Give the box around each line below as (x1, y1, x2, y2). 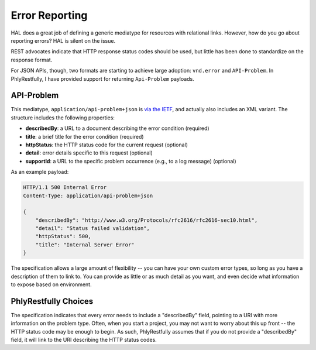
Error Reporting (11, 9, 88, 22)
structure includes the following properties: (11, 114, 115, 121)
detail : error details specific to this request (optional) (25, 149, 153, 156)
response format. (11, 56, 53, 63)
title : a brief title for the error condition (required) (25, 133, 144, 140)
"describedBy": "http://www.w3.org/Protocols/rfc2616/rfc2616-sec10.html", (35, 217, 258, 224)
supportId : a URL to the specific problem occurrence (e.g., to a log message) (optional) (25, 157, 236, 164)
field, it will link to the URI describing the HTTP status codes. (11, 337, 157, 344)
